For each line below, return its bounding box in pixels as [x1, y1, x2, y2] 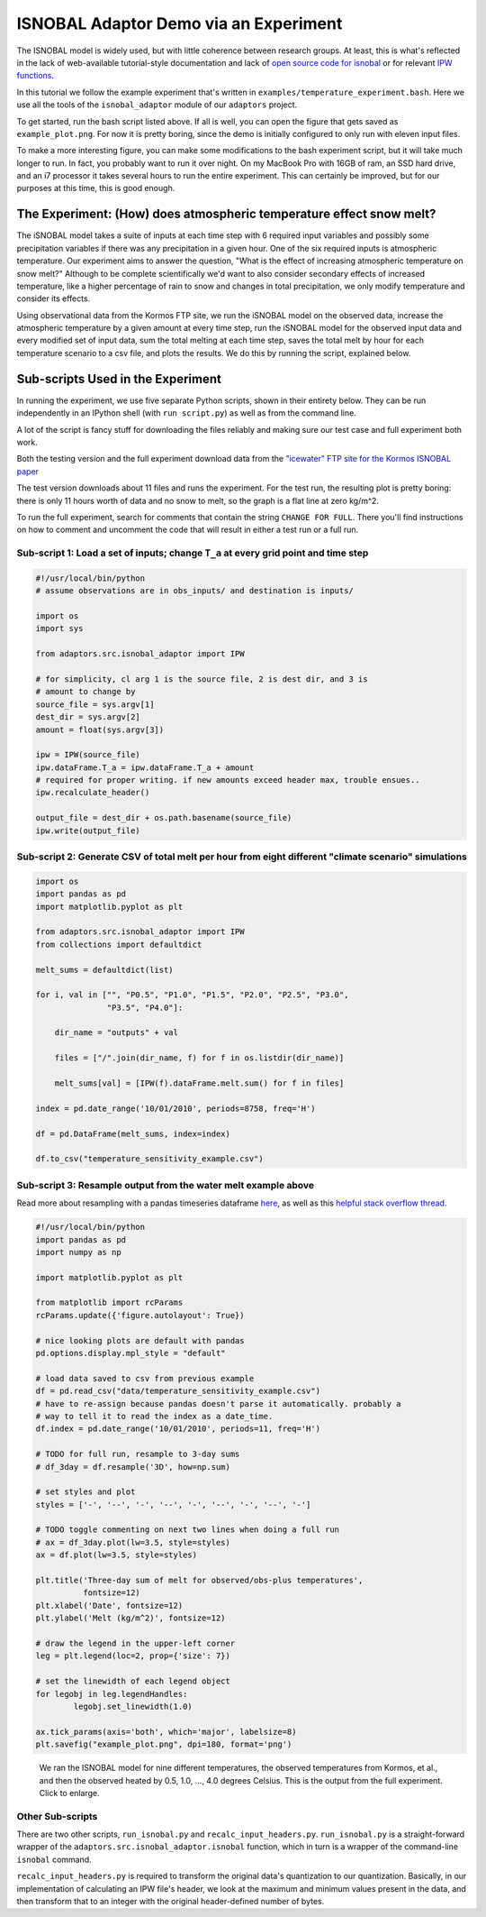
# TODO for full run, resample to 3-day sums [35, 1449, 240, 1460]
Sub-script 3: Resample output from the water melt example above [16, 1179, 315, 1191]
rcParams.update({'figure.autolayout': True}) [35, 1310, 245, 1320]
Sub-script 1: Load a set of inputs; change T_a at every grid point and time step [16, 546, 369, 559]
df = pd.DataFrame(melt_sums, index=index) [35, 1128, 231, 1139]
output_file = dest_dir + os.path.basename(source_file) [35, 812, 292, 823]
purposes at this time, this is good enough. [16, 183, 175, 194]
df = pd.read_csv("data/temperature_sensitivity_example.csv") [35, 1386, 321, 1397]
